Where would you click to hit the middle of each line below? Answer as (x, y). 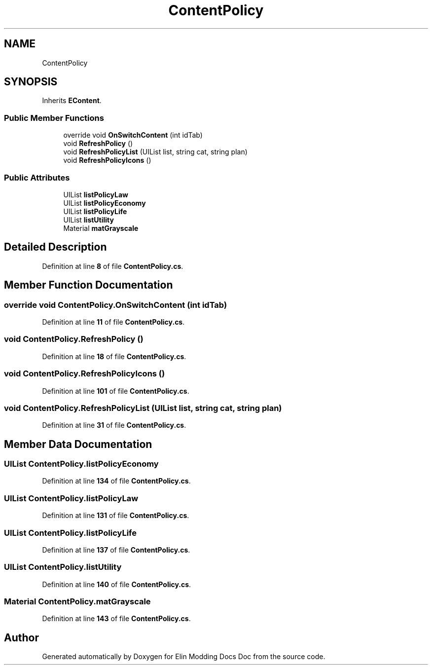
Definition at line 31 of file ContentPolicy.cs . (114, 425)
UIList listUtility (89, 220)
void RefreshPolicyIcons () (107, 160)
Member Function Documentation (89, 285)
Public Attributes (37, 177)
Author (21, 637)
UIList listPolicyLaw (96, 194)
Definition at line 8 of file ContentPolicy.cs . (113, 266)
